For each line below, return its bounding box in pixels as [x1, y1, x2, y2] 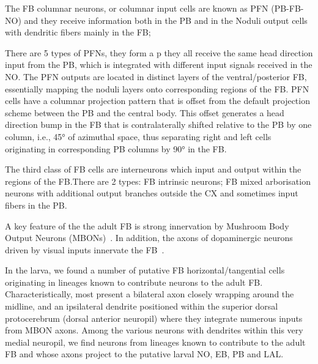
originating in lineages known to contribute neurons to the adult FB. [5, 275, 263, 288]
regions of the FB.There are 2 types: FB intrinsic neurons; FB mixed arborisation [5, 174, 311, 187]
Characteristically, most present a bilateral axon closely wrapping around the [5, 288, 294, 300]
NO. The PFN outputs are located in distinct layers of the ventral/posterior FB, [5, 70, 307, 83]
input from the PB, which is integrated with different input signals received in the [5, 58, 312, 71]
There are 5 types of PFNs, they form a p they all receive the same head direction [5, 46, 313, 59]
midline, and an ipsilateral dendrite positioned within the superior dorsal [5, 300, 278, 313]
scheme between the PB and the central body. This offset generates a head [5, 106, 284, 119]
